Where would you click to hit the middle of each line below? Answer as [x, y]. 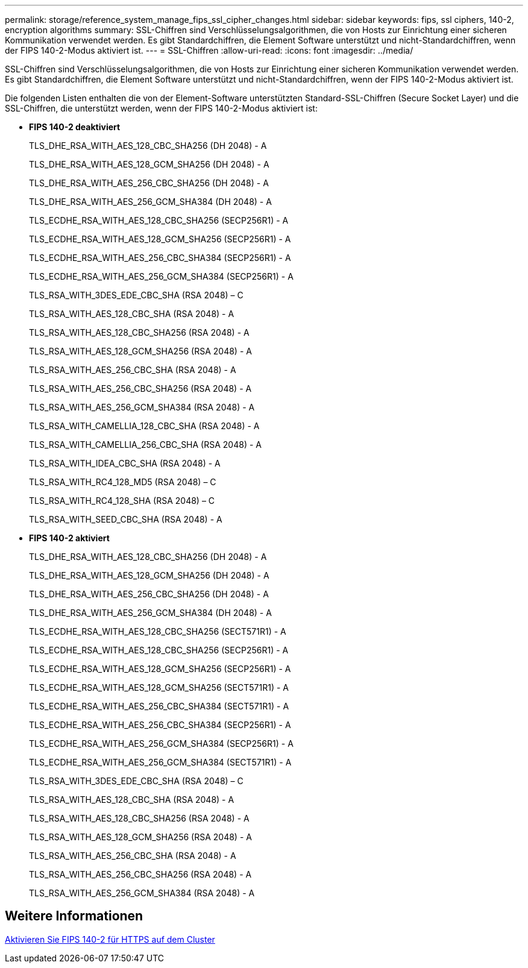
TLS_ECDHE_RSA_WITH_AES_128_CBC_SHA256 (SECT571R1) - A [158, 631]
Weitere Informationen [74, 916]
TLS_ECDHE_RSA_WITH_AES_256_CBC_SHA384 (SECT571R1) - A [159, 706]
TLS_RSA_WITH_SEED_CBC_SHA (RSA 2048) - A [126, 519]
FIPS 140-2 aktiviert [69, 538]
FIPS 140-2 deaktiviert [75, 127]
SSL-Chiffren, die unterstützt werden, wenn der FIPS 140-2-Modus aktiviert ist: [161, 108]
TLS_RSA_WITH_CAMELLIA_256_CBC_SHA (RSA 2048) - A [145, 445]
